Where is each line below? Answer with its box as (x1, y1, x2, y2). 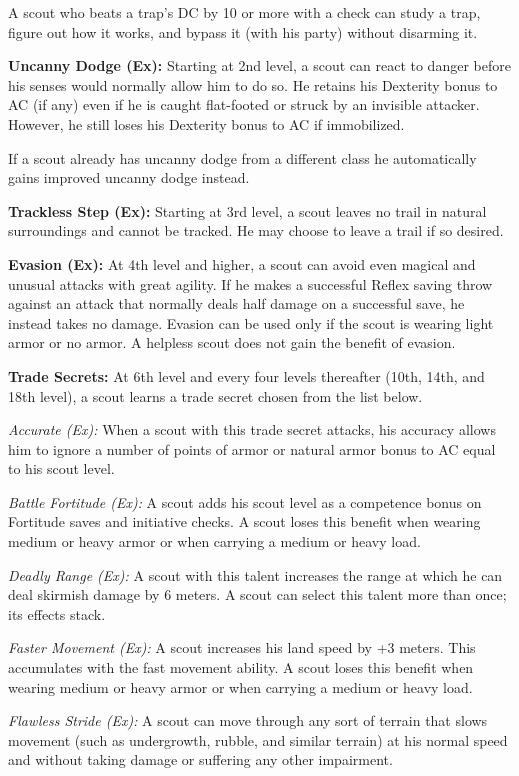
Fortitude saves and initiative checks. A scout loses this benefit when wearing (8, 511, 481, 532)
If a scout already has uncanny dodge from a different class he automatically (8, 147, 477, 168)
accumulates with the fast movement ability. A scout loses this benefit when (8, 657, 474, 678)
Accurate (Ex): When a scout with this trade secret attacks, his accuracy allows (8, 419, 496, 440)
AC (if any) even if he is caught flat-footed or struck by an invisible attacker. (8, 94, 480, 115)
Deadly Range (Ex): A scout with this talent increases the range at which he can (8, 564, 503, 585)
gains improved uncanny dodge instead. (8, 167, 250, 188)
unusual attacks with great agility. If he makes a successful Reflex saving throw (8, 273, 493, 294)
